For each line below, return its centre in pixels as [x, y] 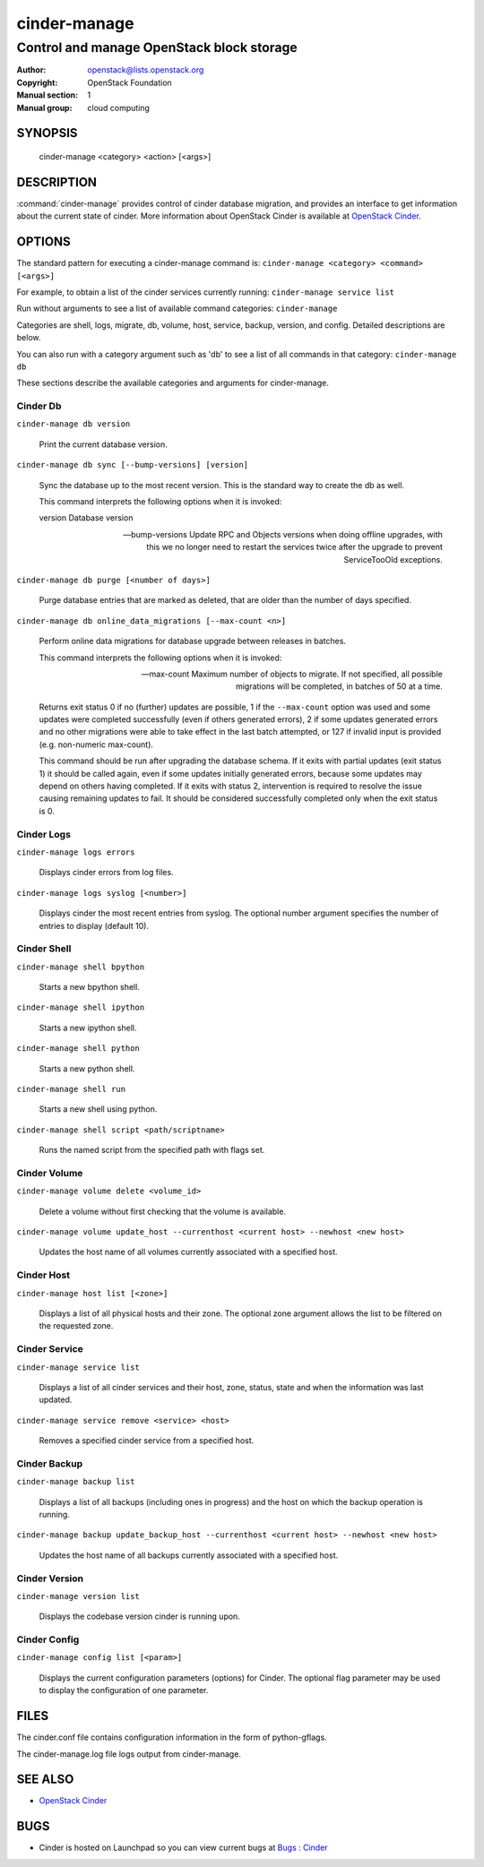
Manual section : [48, 95]
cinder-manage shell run [71, 1089]
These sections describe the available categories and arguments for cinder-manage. [173, 383]
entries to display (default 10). [94, 925]
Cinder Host [43, 1275]
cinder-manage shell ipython [81, 1007]
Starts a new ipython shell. [88, 1028]
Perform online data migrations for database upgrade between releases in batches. [193, 641]
